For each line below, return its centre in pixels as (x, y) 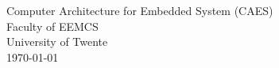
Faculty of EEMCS (52, 26)
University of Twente (57, 42)
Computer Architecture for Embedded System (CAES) (140, 10)
